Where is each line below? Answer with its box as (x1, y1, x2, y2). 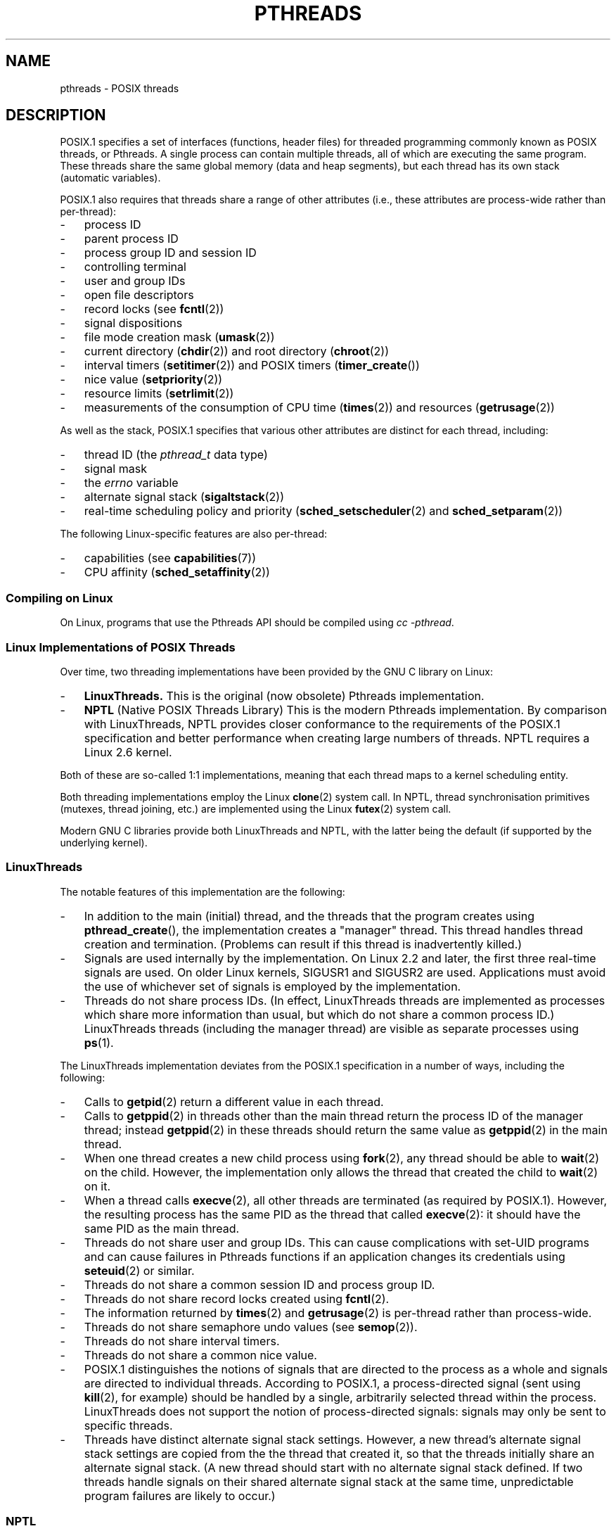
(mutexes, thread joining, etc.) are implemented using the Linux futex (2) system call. (60, 802, 451, 815)
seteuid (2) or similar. (84, 1263, 195, 1278)
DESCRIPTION (6, 106, 106, 125)
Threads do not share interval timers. (84, 1333, 280, 1348)
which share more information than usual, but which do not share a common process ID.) (84, 1007, 555, 1022)
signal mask (84, 462, 147, 476)
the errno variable (84, 476, 179, 490)
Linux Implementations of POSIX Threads (6, 640, 236, 654)
